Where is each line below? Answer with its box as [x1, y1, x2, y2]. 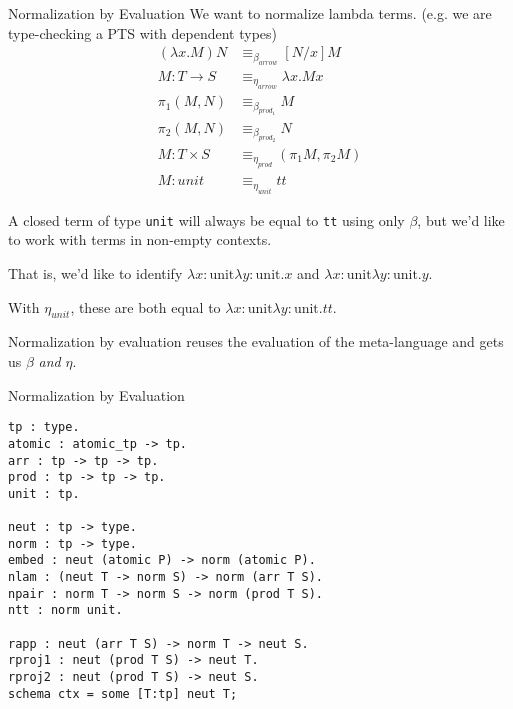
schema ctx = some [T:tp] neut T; [8, 686, 238, 701]
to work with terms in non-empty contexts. [8, 229, 272, 250]
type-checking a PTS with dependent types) [8, 22, 277, 43]
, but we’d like [417, 209, 505, 230]
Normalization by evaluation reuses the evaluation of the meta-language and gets [8, 331, 504, 352]
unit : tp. [8, 486, 80, 501]
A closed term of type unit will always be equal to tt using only [8, 209, 405, 230]
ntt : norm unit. [8, 603, 123, 618]
